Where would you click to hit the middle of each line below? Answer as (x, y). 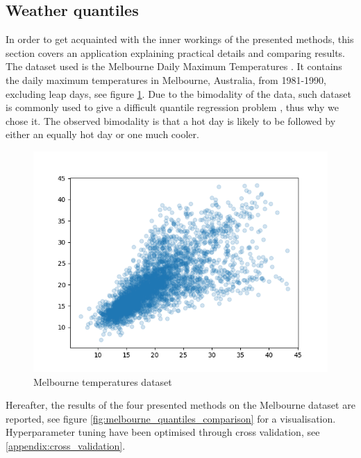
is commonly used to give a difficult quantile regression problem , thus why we (172, 107)
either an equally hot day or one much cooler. (102, 134)
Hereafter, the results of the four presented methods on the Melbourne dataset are (180, 405)
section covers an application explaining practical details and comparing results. (176, 52)
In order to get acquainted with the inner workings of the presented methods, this (180, 39)
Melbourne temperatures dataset (103, 381)
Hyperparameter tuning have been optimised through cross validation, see (163, 432)
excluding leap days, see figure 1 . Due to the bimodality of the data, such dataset (178, 93)
